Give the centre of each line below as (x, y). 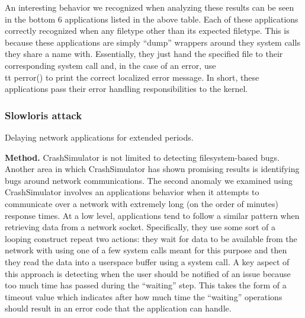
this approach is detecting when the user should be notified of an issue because (148, 273)
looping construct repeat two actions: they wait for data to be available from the (151, 238)
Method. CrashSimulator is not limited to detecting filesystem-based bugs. (142, 157)
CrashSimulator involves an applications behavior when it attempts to (132, 192)
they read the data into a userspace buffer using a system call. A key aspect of (147, 261)
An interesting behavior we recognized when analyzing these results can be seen (150, 7)
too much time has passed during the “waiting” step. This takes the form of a (146, 285)
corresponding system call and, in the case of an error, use (110, 65)
